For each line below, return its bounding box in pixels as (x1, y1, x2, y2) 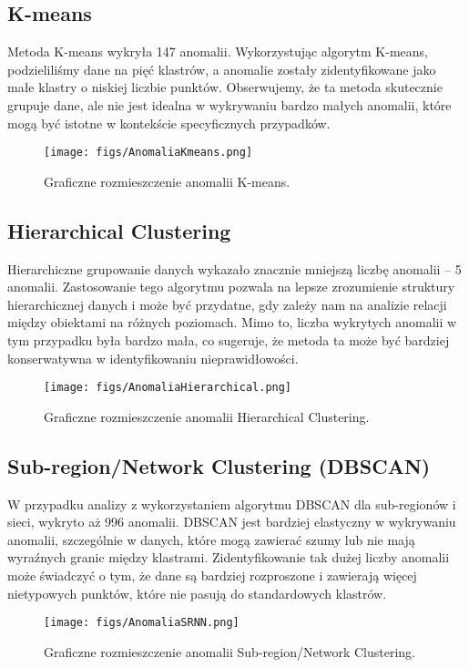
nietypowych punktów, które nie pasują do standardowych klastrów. (7, 583, 387, 602)
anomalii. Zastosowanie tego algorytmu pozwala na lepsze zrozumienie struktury (7, 277, 455, 296)
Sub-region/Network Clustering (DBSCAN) (7, 451, 431, 479)
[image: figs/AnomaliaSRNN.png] (44, 616, 240, 630)
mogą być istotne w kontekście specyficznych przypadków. (7, 113, 331, 132)
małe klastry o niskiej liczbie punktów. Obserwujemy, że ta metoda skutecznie (7, 77, 443, 97)
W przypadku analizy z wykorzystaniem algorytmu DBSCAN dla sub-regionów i (7, 494, 456, 513)
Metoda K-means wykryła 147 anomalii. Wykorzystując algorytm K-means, (7, 42, 428, 61)
